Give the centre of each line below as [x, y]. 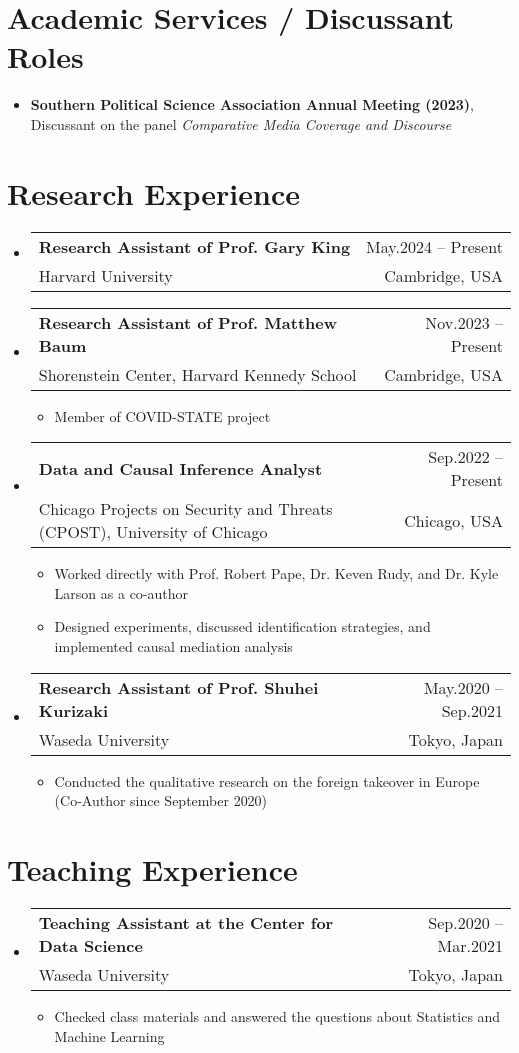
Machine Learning [109, 1035]
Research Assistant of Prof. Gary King [194, 246]
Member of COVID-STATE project [162, 415]
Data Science [90, 945]
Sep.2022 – [465, 457]
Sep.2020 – [465, 922]
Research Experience [153, 192]
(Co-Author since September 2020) [161, 800]
